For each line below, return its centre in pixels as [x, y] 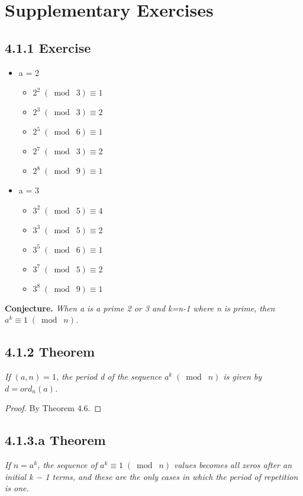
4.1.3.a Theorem [55, 440]
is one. [17, 488]
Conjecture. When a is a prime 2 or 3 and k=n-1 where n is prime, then [140, 308]
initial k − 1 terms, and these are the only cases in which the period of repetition [151, 476]
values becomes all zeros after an [233, 465]
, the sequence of [67, 465]
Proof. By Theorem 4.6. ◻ [53, 408]
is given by [243, 376]
